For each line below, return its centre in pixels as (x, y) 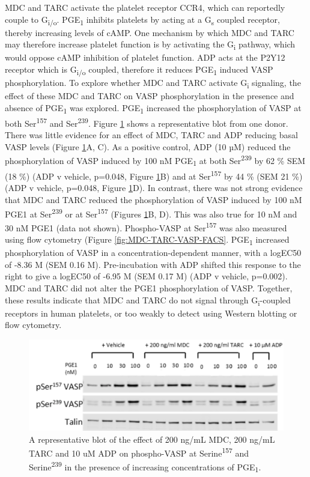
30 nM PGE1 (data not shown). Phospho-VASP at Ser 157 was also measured (146, 226)
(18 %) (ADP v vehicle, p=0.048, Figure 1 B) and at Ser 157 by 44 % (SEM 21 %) (154, 175)
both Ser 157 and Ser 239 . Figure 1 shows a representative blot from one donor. (147, 122)
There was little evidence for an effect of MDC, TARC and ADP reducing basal (151, 135)
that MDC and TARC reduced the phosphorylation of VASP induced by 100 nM (153, 200)
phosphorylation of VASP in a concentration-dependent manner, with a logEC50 (153, 253)
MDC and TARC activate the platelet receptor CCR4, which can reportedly (145, 7)
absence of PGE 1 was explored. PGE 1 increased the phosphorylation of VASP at (153, 108)
